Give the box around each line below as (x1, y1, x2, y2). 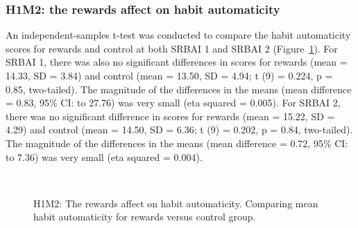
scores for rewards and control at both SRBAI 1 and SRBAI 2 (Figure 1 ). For (6, 41, 338, 55)
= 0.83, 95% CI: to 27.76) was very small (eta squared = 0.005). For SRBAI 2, (6, 95, 341, 110)
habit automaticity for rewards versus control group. (33, 209, 256, 224)
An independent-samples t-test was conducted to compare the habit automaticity (6, 28, 351, 42)
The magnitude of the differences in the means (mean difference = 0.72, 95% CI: (6, 135, 348, 150)
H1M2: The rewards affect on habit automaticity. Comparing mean (33, 196, 318, 210)
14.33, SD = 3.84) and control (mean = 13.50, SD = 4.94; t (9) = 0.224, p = (6, 68, 333, 82)
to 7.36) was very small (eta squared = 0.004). (6, 149, 203, 164)
